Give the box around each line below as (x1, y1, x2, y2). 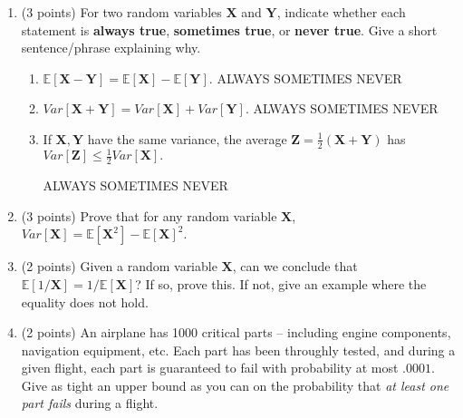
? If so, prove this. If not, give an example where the (135, 274, 427, 293)
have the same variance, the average (87, 129, 287, 148)
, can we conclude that (232, 257, 358, 276)
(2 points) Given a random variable (21, 257, 217, 276)
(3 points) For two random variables (21, 3, 222, 21)
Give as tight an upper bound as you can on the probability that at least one (21, 375, 449, 394)
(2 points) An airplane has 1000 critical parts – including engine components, (21, 323, 451, 342)
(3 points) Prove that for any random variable (21, 206, 277, 225)
